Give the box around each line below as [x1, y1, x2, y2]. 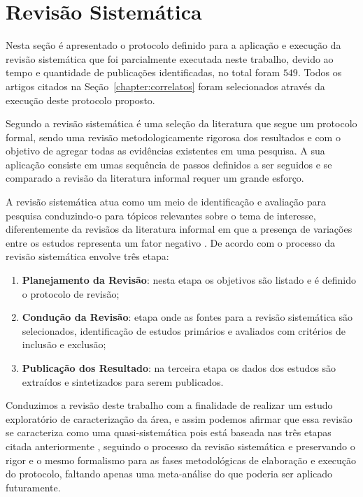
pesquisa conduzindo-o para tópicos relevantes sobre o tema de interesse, [6, 208, 316, 222]
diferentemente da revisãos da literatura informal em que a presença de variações [6, 222, 353, 236]
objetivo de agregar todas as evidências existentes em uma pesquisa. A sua [6, 143, 325, 158]
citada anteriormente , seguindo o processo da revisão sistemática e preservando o [6, 438, 355, 453]
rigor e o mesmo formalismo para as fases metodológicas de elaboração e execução [6, 452, 357, 467]
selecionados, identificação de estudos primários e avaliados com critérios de [22, 323, 346, 338]
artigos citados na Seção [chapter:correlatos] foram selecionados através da [6, 78, 325, 93]
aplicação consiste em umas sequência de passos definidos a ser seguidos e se [6, 157, 332, 171]
